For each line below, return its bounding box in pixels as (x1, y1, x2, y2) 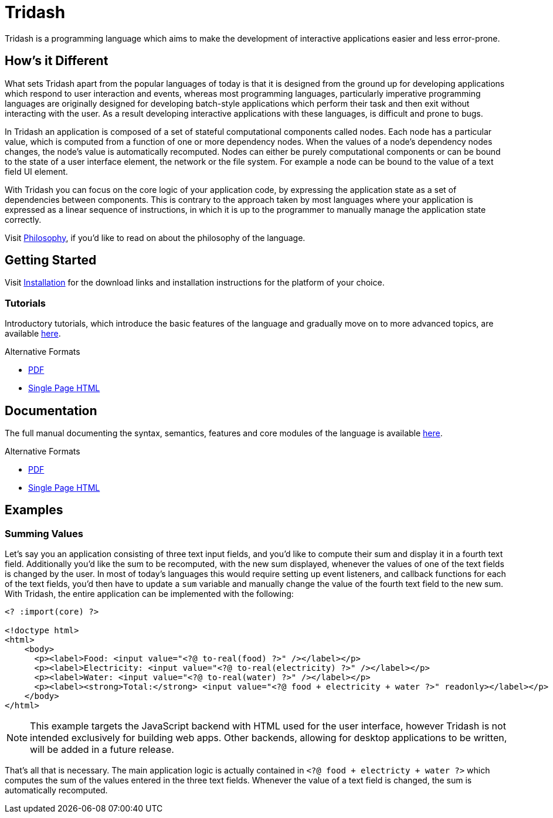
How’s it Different (5, 53, 108, 69)
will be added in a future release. (30, 744, 174, 756)
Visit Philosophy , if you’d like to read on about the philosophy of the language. (5, 232, 306, 243)
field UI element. (5, 166, 68, 177)
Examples (5, 503, 63, 518)
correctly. (5, 214, 42, 225)
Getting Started (5, 253, 97, 268)
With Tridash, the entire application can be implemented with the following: (5, 589, 294, 599)
